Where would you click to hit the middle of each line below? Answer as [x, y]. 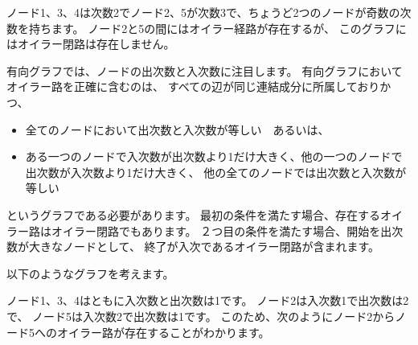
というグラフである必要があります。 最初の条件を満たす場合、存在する [194, 214]
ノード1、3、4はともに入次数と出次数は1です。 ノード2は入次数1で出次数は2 [208, 300]
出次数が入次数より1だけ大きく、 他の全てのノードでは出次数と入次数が [216, 172]
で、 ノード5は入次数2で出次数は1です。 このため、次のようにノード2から [201, 316]
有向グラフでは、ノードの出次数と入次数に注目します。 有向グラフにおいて [205, 70]
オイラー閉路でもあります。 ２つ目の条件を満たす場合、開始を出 [221, 230]
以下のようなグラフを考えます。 [90, 273]
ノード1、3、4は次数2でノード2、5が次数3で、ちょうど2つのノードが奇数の [203, 12]
